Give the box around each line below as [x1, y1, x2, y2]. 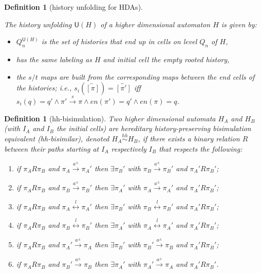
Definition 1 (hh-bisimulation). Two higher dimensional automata [4, 113, 216, 123]
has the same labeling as [16, 53, 92, 64]
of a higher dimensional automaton [100, 19, 211, 29]
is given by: [221, 19, 257, 29]
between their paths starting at [4, 143, 99, 154]
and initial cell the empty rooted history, [103, 53, 230, 64]
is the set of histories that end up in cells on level [41, 36, 197, 47]
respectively [111, 143, 146, 154]
